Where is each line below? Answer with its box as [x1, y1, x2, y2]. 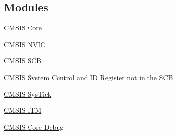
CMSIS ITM [4, 105, 42, 115]
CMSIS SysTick [4, 88, 52, 99]
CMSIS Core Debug [4, 121, 64, 132]
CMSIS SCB [4, 55, 42, 66]
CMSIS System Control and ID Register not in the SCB [4, 72, 173, 82]
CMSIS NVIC [4, 39, 46, 49]
